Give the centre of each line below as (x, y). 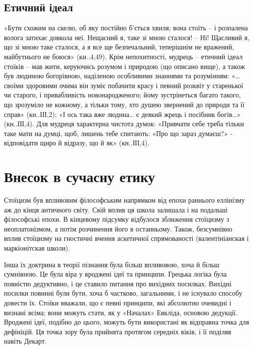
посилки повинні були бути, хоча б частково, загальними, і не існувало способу (123, 293)
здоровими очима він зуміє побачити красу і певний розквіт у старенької (134, 85)
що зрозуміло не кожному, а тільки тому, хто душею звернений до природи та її (124, 104)
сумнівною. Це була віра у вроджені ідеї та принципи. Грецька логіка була (115, 274)
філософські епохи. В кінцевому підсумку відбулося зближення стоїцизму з (117, 219)
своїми (14, 85)
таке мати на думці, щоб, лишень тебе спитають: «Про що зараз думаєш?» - (118, 133)
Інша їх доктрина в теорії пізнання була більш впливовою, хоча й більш (112, 264)
